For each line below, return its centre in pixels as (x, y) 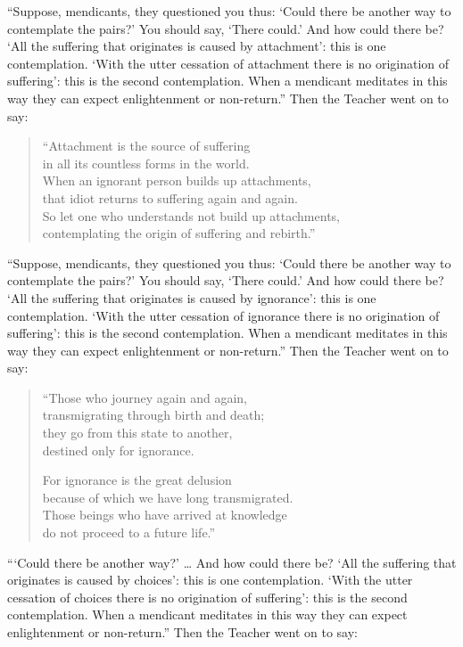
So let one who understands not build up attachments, (191, 215)
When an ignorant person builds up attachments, (177, 180)
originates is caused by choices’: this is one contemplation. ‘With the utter (210, 580)
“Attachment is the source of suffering (146, 146)
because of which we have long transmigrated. (168, 497)
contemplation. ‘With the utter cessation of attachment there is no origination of (228, 63)
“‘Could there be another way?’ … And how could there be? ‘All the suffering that (232, 562)
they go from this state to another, (137, 433)
